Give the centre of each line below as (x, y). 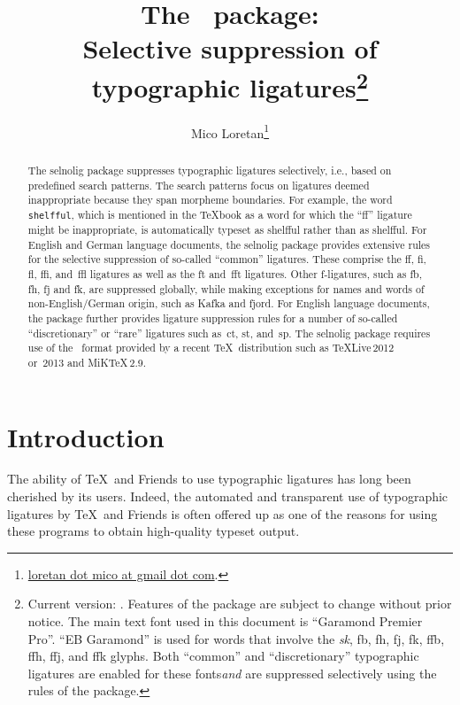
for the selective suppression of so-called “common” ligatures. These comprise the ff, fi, (227, 259)
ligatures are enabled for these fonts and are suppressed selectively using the (232, 673)
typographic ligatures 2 (230, 85)
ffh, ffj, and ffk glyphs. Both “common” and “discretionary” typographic (223, 656)
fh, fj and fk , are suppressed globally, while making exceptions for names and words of (226, 288)
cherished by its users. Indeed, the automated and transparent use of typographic (228, 496)
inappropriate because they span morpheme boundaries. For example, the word (210, 200)
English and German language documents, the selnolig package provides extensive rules (229, 244)
